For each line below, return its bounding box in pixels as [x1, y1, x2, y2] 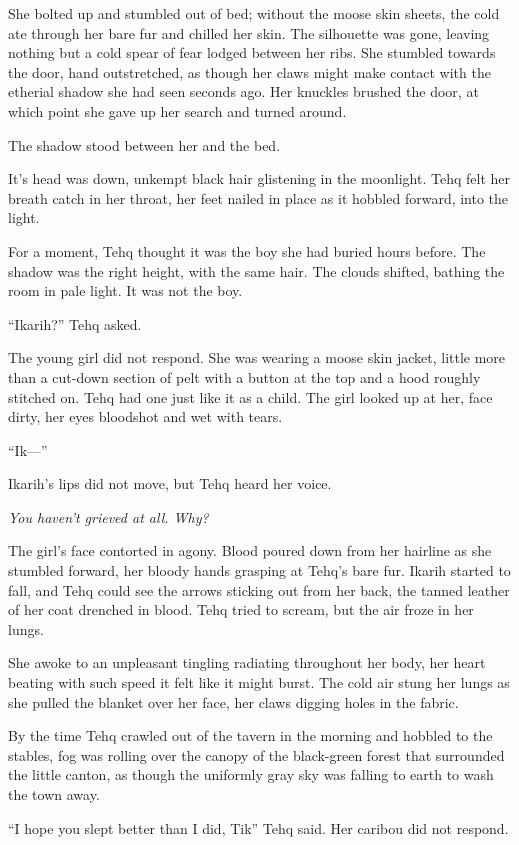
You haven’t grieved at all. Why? [8, 506, 209, 527]
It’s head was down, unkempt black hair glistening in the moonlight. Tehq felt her [8, 168, 510, 189]
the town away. [8, 784, 100, 804]
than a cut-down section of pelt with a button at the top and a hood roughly [8, 366, 481, 387]
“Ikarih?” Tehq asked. [8, 313, 142, 334]
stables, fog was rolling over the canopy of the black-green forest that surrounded [8, 744, 505, 765]
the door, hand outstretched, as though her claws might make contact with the [8, 61, 491, 82]
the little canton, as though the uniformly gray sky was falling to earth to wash [8, 764, 494, 785]
